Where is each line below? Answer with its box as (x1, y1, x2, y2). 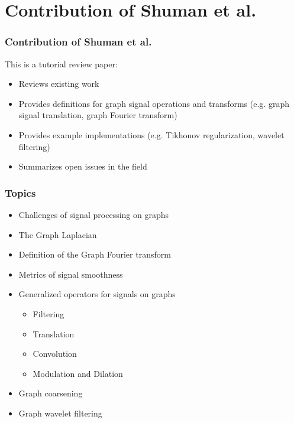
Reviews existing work (18, 77, 99, 90)
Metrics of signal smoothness (18, 268, 123, 280)
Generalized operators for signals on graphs (18, 288, 176, 300)
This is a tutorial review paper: (5, 57, 118, 70)
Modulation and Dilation (33, 367, 123, 379)
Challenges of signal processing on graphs (18, 208, 169, 220)
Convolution (33, 347, 77, 360)
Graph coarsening (18, 387, 83, 399)
